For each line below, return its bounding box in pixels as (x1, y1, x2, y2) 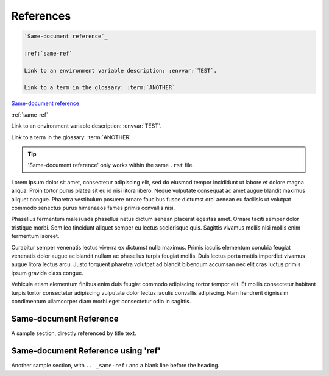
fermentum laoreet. (11, 233, 60, 240)
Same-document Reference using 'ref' (11, 345, 161, 356)
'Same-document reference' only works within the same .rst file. (27, 162, 194, 169)
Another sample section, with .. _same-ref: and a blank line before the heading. (11, 361, 220, 369)
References (11, 9, 71, 23)
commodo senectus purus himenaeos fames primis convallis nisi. (11, 204, 175, 211)
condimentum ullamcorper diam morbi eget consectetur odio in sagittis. (11, 297, 191, 305)
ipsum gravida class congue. (11, 269, 83, 277)
